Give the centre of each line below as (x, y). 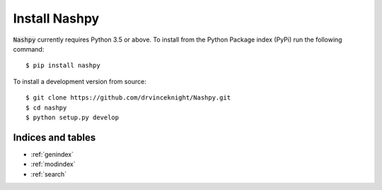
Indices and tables (54, 137)
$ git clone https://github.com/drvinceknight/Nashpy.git (128, 98)
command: (29, 49)
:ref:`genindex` (52, 154)
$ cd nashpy (46, 107)
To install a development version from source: (80, 81)
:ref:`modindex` (53, 164)
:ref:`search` (49, 174)
